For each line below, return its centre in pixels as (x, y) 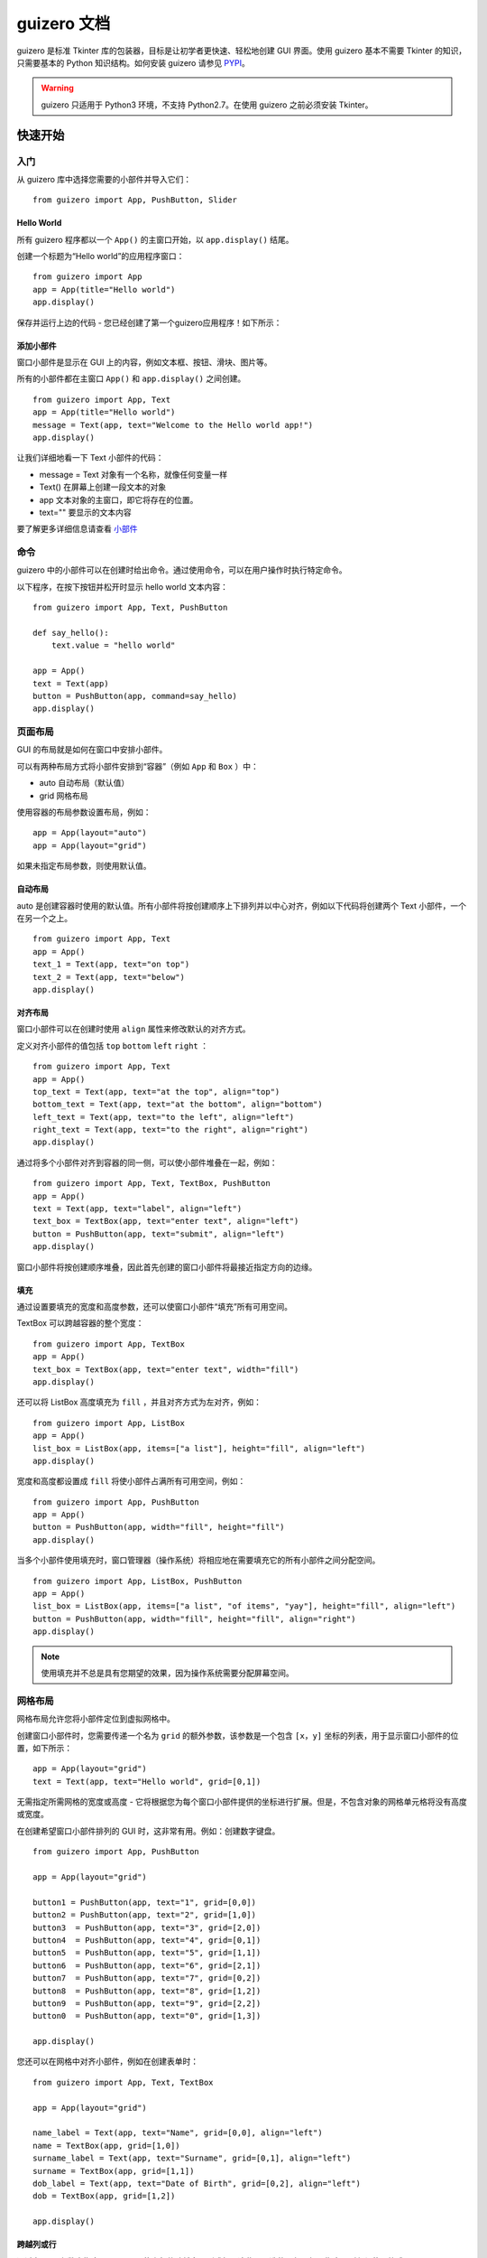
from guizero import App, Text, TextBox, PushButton (152, 1184)
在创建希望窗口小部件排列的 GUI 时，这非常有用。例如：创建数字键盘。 (148, 1831)
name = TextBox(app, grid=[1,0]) (106, 2146)
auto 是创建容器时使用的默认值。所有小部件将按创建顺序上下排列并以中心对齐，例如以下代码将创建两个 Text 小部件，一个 (242, 905)
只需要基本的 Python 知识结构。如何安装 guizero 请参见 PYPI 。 (133, 62)
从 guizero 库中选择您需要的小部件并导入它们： (104, 179)
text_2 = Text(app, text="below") (109, 977)
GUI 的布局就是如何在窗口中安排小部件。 (92, 750)
